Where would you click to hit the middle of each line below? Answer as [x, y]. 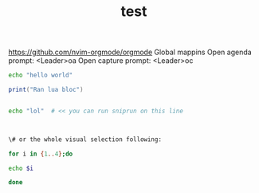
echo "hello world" [41, 75]
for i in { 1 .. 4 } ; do [41, 154]
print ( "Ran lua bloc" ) [46, 90]
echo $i [21, 168]
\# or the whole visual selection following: [85, 139]
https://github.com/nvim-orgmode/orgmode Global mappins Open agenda [130, 52]
